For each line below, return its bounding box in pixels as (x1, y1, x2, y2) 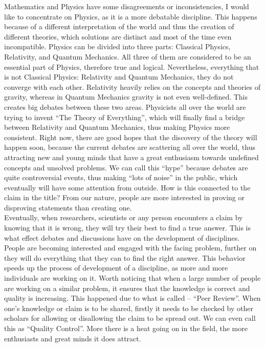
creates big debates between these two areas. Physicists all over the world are (4, 101, 246, 112)
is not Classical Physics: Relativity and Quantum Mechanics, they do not (4, 71, 234, 82)
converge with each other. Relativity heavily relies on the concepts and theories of (4, 81, 261, 92)
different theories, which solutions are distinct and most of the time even (4, 31, 232, 42)
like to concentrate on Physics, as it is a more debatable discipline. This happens (4, 11, 257, 22)
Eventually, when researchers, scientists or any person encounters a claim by (4, 212, 243, 223)
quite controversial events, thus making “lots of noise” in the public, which (4, 172, 238, 183)
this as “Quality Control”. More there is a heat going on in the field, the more (4, 323, 248, 333)
